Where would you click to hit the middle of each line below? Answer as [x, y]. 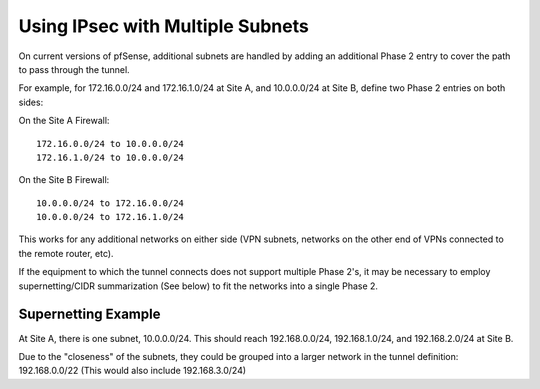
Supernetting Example [89, 314]
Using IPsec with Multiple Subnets [163, 26]
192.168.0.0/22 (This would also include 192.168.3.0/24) [132, 371]
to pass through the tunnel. [74, 69]
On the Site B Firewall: [64, 180]
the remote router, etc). [66, 253]
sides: [31, 102]
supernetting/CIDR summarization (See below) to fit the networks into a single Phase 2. [198, 286]
